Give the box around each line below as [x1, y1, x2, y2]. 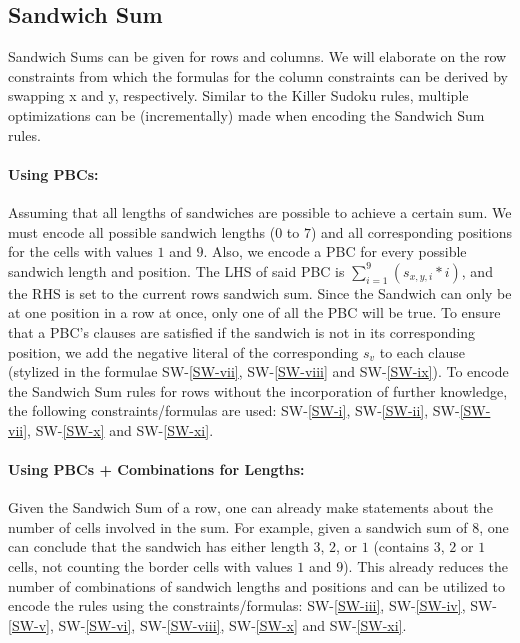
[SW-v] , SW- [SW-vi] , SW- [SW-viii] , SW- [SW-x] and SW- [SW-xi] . [8, 614, 407, 635]
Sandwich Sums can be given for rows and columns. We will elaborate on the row [8, 46, 507, 67]
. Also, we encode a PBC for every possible [203, 241, 467, 262]
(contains [373, 536, 430, 557]
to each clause [379, 341, 465, 362]
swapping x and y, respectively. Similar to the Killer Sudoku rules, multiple [8, 85, 469, 106]
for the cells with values [8, 241, 153, 262]
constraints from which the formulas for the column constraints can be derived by [8, 65, 508, 86]
